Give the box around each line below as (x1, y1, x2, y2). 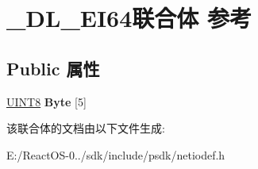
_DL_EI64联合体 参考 (6, 2, 252, 34)
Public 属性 (6, 56, 100, 80)
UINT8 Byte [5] (6, 93, 87, 109)
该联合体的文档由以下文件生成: (6, 120, 165, 136)
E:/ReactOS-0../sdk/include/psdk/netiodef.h (6, 146, 225, 163)
